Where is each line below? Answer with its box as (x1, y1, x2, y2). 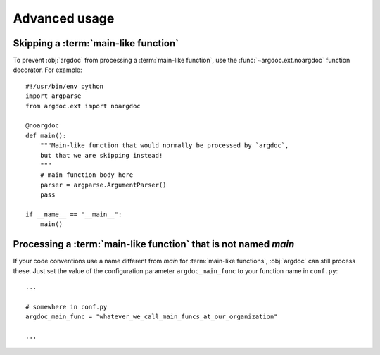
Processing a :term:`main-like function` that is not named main (13, 238, 295, 250)
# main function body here (39, 171, 134, 179)
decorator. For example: (13, 66, 82, 74)
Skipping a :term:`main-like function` (13, 37, 179, 49)
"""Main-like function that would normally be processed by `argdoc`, (39, 142, 289, 149)
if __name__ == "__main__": (25, 210, 122, 218)
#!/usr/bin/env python (25, 82, 104, 90)
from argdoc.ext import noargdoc (25, 102, 141, 110)
